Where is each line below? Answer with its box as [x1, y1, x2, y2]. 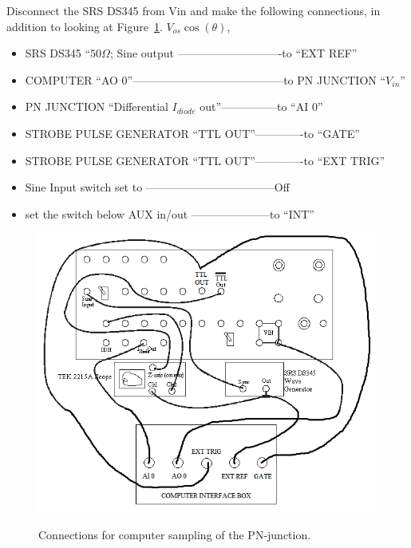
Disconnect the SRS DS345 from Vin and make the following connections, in [6, 2, 381, 18]
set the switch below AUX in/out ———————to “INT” [25, 205, 314, 222]
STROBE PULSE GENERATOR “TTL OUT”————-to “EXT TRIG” [25, 152, 385, 168]
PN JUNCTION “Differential [25, 98, 168, 115]
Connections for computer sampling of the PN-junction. [38, 526, 311, 543]
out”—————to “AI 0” [200, 98, 323, 115]
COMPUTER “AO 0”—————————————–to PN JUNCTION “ [25, 71, 386, 88]
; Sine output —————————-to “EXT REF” [109, 45, 358, 61]
